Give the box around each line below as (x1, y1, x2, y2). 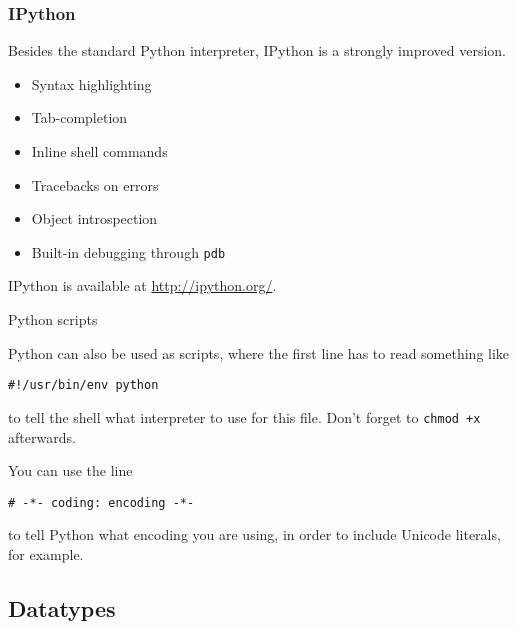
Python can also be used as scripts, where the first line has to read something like (8, 342, 510, 363)
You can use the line (8, 460, 133, 481)
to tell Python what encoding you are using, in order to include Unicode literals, (8, 524, 501, 545)
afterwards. (8, 426, 76, 447)
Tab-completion (31, 107, 128, 128)
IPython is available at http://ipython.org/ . (8, 275, 277, 296)
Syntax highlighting (31, 73, 152, 94)
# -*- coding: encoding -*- (8, 495, 195, 510)
